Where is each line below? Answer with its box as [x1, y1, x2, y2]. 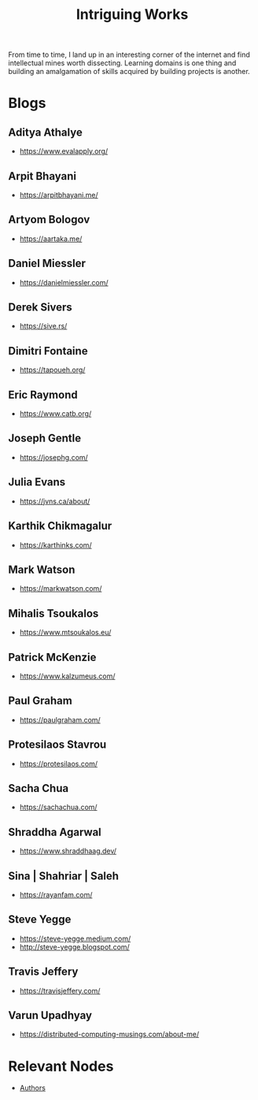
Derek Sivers [8, 301, 72, 314]
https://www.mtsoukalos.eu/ [19, 628, 112, 637]
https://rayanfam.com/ [19, 890, 93, 899]
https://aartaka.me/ [19, 234, 83, 243]
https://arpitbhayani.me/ [19, 191, 98, 199]
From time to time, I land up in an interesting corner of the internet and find [8, 50, 250, 60]
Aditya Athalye [8, 125, 83, 139]
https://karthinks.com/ [19, 540, 92, 549]
